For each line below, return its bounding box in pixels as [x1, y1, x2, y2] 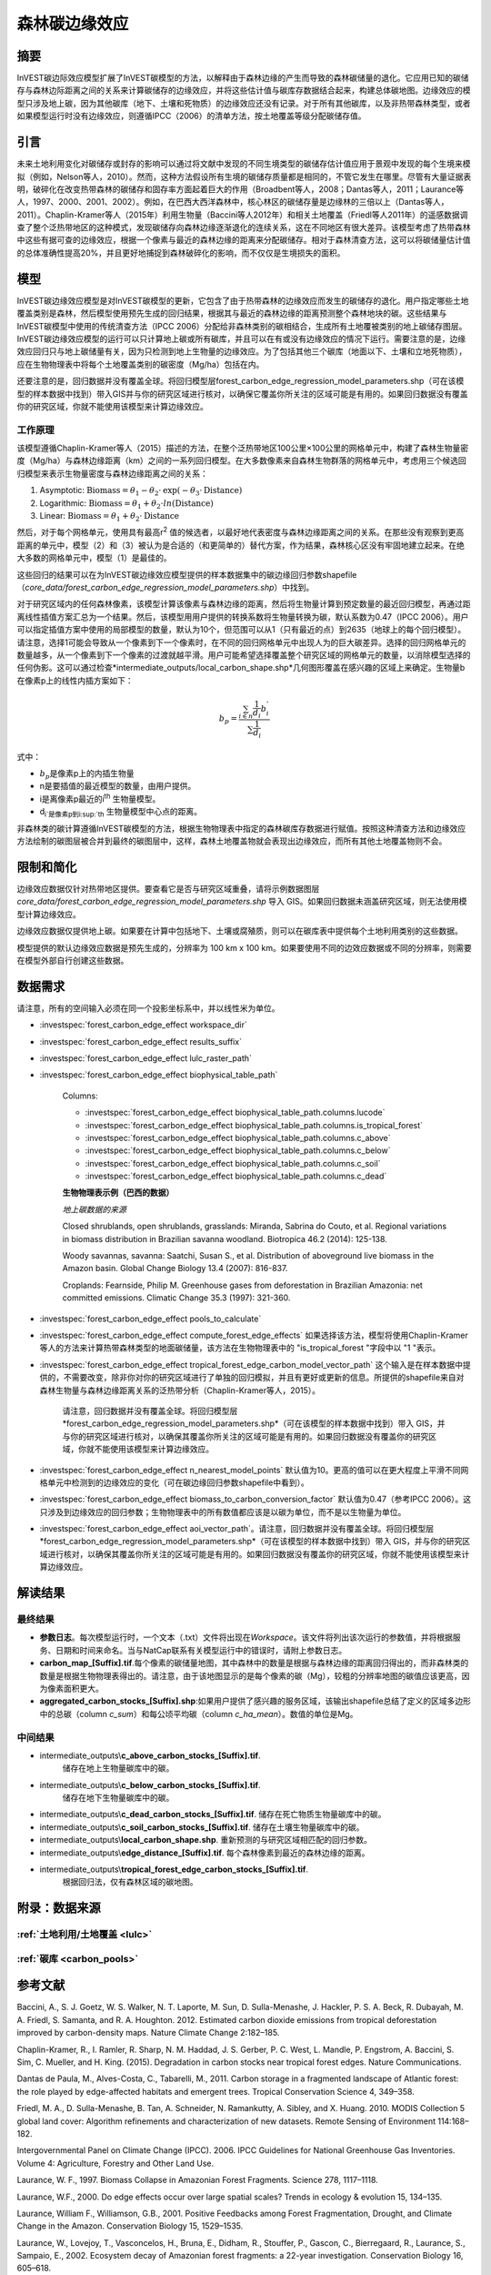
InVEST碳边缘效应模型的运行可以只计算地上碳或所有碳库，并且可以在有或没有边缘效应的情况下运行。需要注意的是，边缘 [16, 333, 466, 344]
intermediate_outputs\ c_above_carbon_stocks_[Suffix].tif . [39, 1750, 261, 1761]
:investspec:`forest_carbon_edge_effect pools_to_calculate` [39, 1313, 262, 1324]
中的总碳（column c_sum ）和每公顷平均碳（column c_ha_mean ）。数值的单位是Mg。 [39, 1708, 358, 1719]
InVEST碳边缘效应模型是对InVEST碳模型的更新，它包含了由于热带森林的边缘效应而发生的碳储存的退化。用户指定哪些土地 [16, 295, 469, 306]
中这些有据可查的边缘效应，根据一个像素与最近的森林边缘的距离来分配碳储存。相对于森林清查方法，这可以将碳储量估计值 [16, 235, 471, 246]
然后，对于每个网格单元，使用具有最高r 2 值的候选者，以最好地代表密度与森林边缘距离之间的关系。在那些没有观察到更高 [16, 525, 465, 538]
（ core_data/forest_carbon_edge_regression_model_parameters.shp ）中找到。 [16, 581, 315, 592]
